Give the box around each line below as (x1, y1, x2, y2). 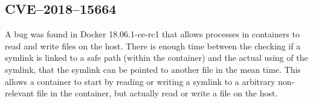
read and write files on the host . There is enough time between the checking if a (5, 39, 301, 52)
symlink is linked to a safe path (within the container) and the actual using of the (5, 51, 308, 64)
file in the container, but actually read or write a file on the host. (36, 87, 278, 99)
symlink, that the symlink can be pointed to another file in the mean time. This (5, 63, 301, 75)
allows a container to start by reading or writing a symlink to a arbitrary (5, 75, 276, 87)
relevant (5, 87, 34, 99)
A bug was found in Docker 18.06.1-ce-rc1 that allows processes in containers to (5, 28, 300, 40)
